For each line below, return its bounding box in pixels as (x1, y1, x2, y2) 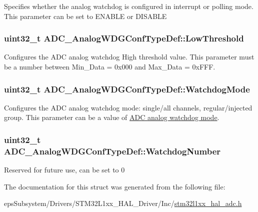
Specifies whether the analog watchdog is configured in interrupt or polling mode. (4, 1, 253, 11)
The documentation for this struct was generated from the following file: (4, 181, 225, 191)
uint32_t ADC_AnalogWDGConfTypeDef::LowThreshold (4, 32, 244, 44)
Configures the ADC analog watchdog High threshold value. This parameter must (4, 51, 254, 62)
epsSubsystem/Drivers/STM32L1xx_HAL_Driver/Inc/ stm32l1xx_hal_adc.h (4, 198, 242, 208)
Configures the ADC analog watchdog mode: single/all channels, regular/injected (4, 102, 252, 112)
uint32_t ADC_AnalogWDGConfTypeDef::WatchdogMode (4, 82, 250, 95)
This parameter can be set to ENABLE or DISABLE (4, 10, 167, 21)
